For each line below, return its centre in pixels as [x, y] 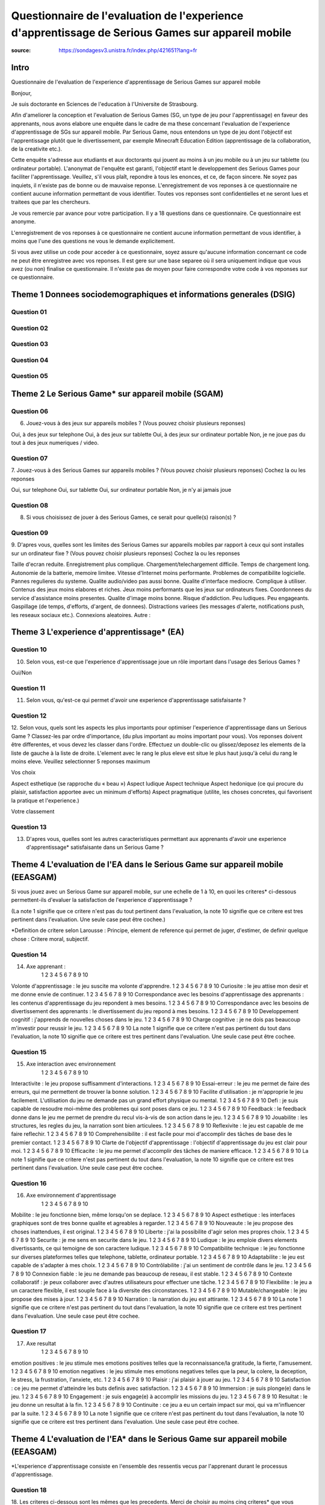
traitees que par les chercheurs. [51, 202]
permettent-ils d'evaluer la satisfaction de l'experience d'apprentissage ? [102, 900]
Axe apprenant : [46, 967]
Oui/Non [22, 673]
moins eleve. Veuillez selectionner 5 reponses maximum [81, 761]
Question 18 [29, 1490]
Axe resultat [41, 1343]
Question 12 [29, 715]
